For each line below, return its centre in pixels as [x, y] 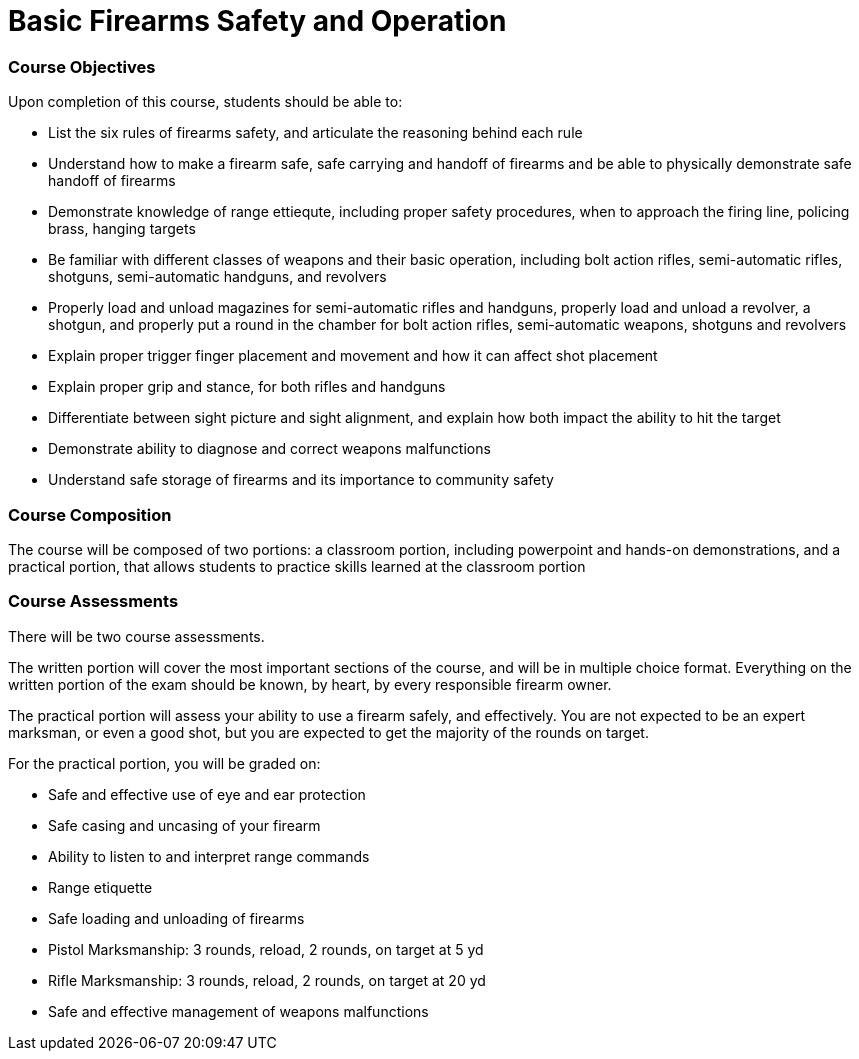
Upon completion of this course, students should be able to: [205, 102]
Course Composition [90, 514]
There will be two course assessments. [136, 636]
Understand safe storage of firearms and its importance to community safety [301, 480]
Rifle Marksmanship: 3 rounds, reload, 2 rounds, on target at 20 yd [267, 980]
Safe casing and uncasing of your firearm [184, 825]
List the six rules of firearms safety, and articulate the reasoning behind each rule [315, 133]
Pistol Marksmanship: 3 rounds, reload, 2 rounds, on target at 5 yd [266, 949]
